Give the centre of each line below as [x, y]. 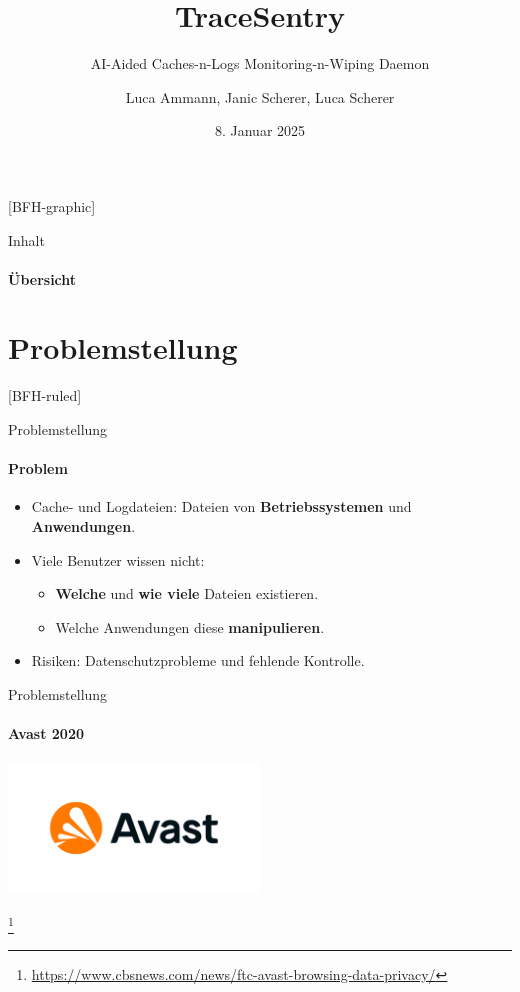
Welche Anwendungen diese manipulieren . [190, 626]
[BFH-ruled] [45, 395]
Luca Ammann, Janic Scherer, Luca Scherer [260, 96]
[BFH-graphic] [52, 205]
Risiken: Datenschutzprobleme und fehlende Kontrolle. [198, 660]
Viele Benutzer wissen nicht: [118, 559]
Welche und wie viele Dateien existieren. [187, 593]
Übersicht [42, 278]
